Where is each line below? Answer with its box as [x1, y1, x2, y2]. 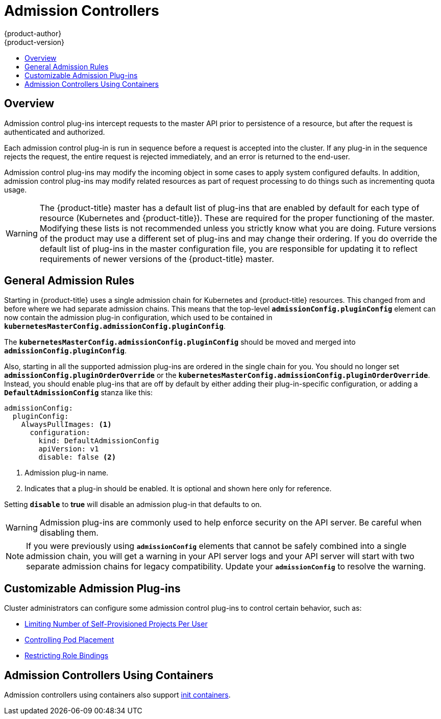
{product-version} [4, 37, 65, 46]
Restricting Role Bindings [24, 651, 109, 660]
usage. [4, 185, 27, 194]
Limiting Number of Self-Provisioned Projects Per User [24, 619, 208, 629]
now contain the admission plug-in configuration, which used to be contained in [4, 313, 273, 322]
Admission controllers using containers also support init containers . [4, 690, 231, 700]
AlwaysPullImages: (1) [21, 420, 112, 429]
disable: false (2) [38, 453, 116, 462]
